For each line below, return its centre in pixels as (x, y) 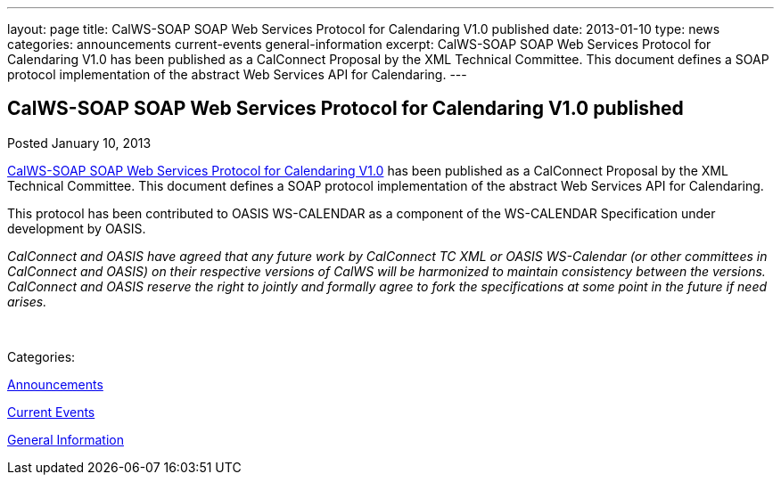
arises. (27, 301)
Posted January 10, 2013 (79, 143)
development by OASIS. (77, 228)
